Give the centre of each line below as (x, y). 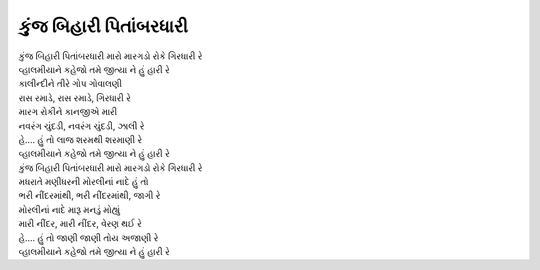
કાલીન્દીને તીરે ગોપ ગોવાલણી (70, 84)
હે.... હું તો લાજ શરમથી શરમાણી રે (80, 139)
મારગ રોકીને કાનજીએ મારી (68, 112)
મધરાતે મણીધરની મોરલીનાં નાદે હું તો (83, 182)
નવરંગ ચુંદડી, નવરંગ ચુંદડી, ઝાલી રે (81, 126)
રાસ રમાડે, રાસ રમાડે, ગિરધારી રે (75, 97)
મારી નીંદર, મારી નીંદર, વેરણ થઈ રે (80, 224)
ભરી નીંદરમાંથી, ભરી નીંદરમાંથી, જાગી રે (89, 196)
